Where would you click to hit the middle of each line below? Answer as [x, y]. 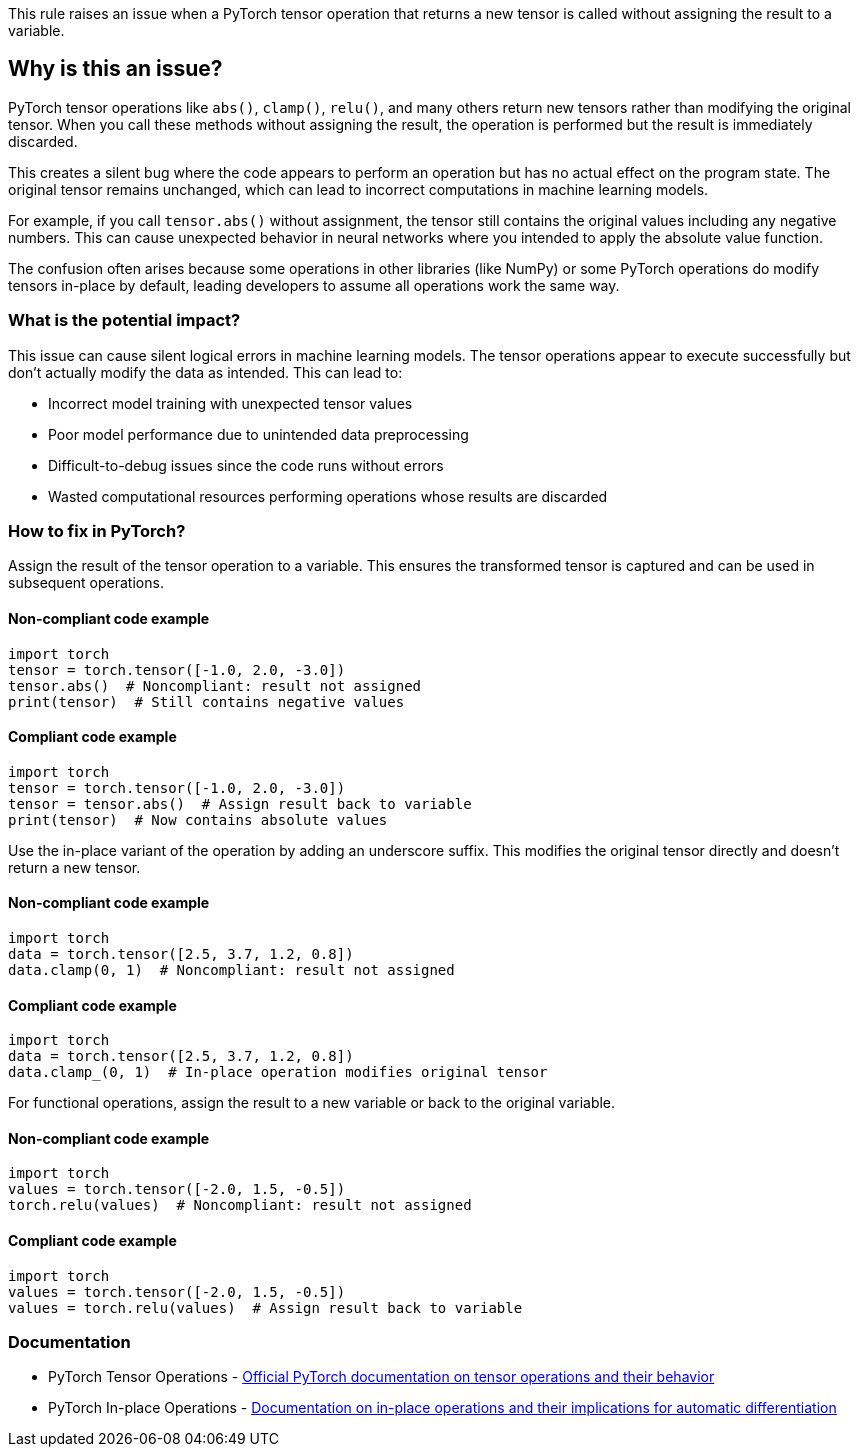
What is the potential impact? [124, 320]
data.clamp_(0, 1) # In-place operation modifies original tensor [278, 1072]
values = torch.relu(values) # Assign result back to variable [265, 1307]
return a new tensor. [74, 867]
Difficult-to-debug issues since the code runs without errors [246, 465]
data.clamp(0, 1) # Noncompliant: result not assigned [231, 970]
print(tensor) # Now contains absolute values [198, 819]
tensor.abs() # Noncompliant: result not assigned [215, 685]
